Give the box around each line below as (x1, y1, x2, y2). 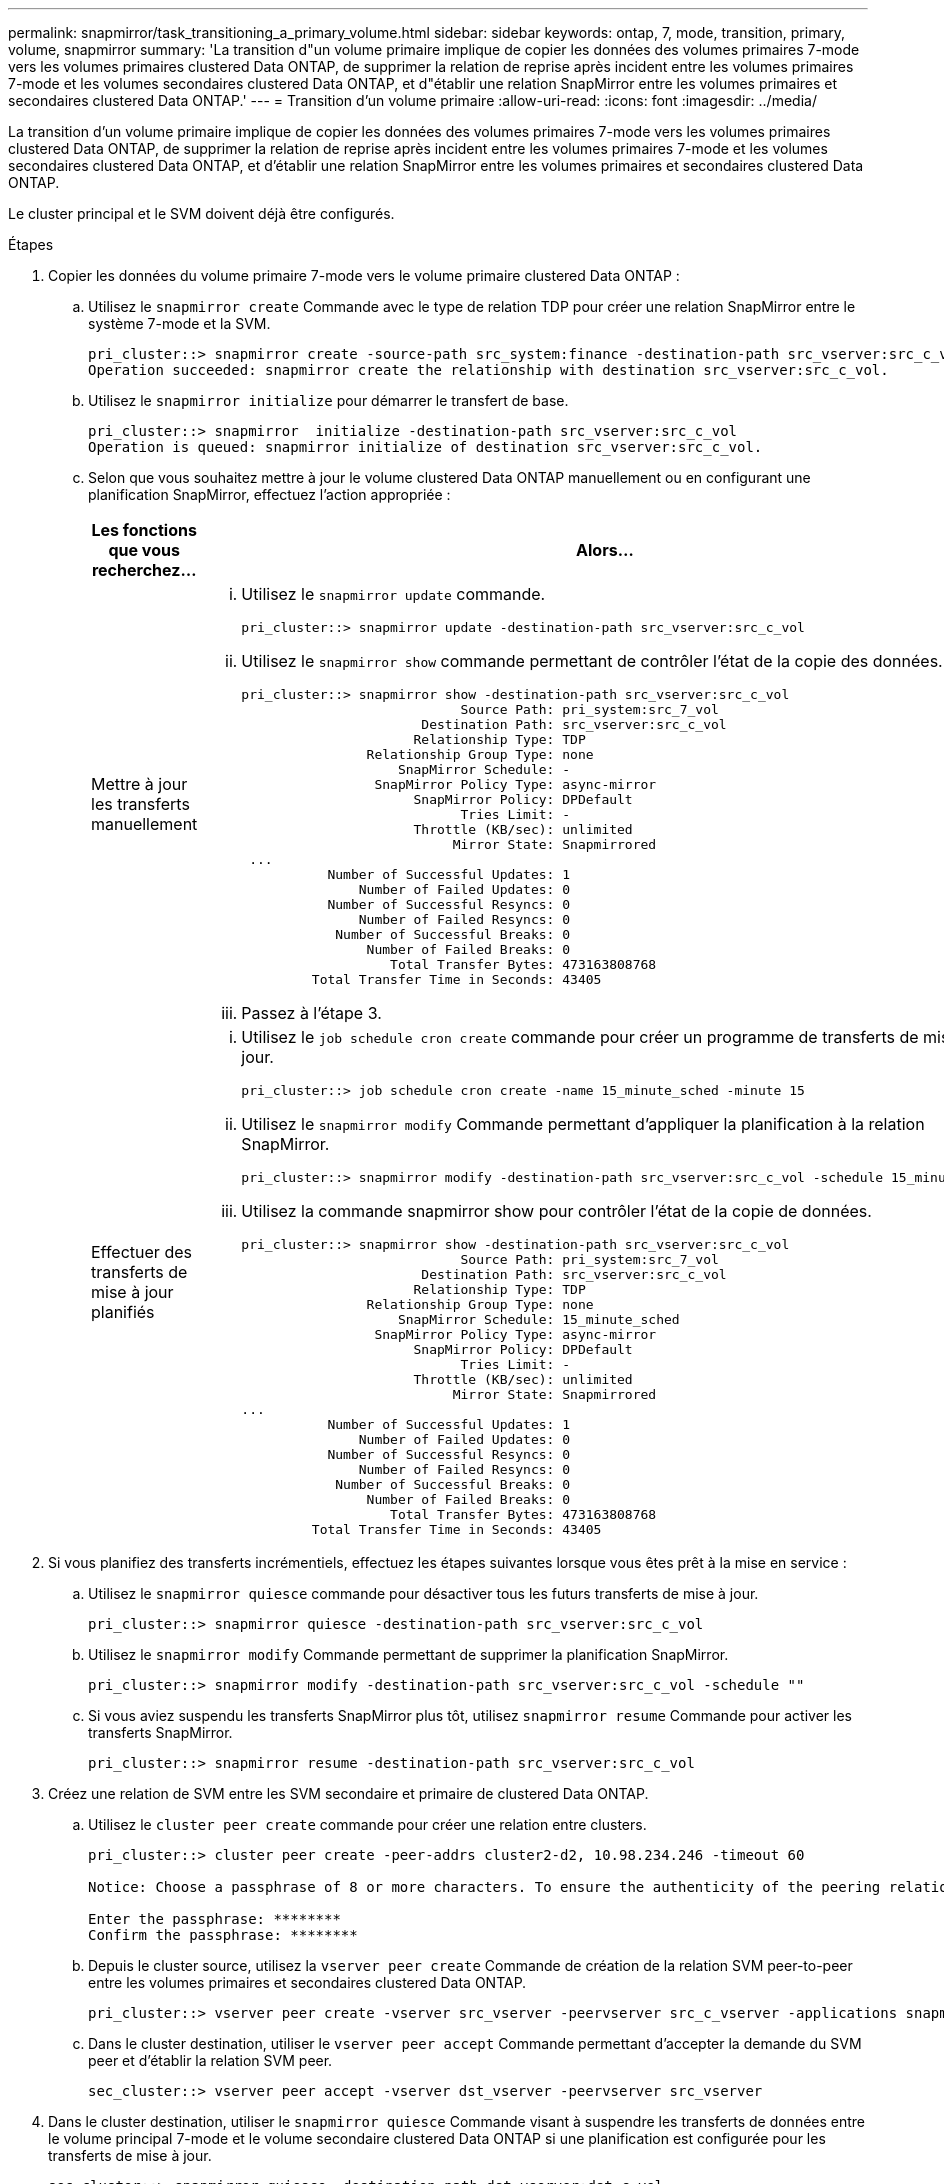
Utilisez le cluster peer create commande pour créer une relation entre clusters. (88, 1816, 647, 1833)
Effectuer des (91, 1242, 192, 1262)
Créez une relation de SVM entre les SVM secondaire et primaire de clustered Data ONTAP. (48, 1785, 649, 1802)
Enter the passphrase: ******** (88, 1911, 341, 1927)
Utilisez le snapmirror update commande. (241, 584, 546, 604)
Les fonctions (91, 520, 197, 540)
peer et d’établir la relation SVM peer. (88, 2052, 333, 2069)
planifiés (91, 1302, 155, 1322)
